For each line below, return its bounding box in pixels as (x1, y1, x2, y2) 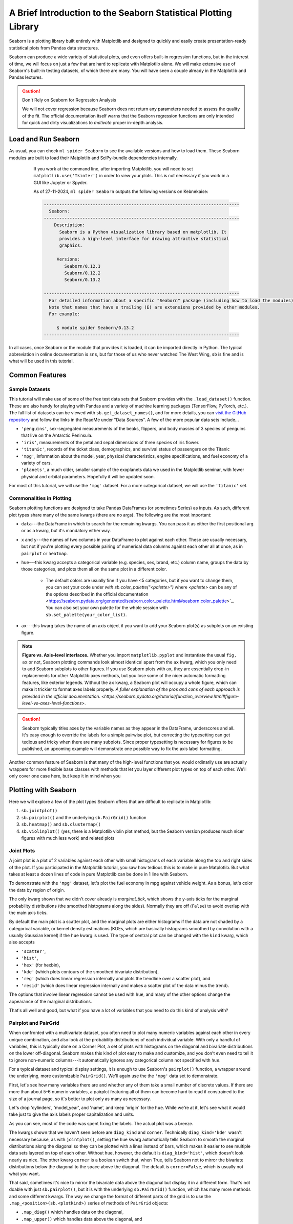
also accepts (9, 939, 35, 945)
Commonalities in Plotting (9, 494, 72, 501)
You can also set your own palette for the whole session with (45, 605, 168, 611)
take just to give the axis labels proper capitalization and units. (9, 1111, 134, 1117)
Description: (54, 222, 85, 228)
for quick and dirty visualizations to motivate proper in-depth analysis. (22, 120, 164, 126)
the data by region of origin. (9, 887, 65, 893)
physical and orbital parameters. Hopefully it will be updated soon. (21, 473, 155, 479)
